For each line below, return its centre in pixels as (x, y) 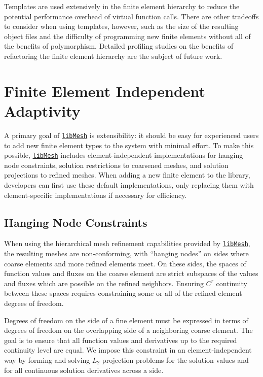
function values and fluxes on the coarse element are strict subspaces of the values (131, 273)
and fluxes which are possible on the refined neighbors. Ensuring (104, 283)
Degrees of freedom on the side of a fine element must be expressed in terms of (126, 320)
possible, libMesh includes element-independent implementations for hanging (124, 155)
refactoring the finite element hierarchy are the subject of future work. (113, 56)
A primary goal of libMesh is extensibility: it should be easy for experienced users (131, 135)
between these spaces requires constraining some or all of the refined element (123, 293)
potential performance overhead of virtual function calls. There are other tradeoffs (131, 16)
